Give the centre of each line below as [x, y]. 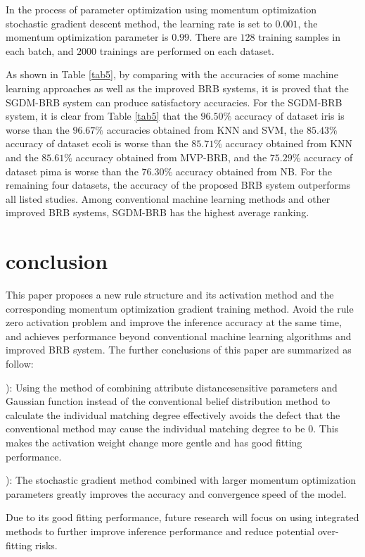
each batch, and [40, 50]
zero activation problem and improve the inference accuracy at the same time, [174, 322]
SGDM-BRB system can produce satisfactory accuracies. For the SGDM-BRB [174, 102]
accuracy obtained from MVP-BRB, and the [171, 157]
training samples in [300, 37]
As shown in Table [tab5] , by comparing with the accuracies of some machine [172, 74]
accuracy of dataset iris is [289, 116]
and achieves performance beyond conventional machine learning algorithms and [179, 336]
